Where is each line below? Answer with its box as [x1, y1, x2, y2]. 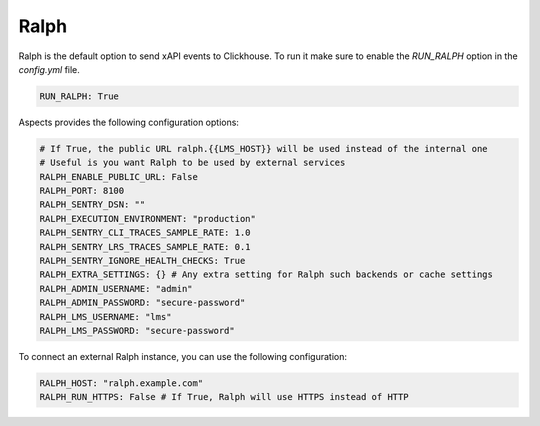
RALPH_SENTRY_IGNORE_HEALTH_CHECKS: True [39, 255, 246, 267]
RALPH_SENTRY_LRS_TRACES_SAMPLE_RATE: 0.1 [39, 241, 251, 252]
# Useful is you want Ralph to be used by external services [39, 157, 346, 169]
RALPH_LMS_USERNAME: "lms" [39, 311, 172, 322]
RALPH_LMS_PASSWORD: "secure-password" [39, 325, 235, 336]
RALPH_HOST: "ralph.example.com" [39, 377, 204, 389]
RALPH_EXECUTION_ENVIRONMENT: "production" [39, 213, 257, 224]
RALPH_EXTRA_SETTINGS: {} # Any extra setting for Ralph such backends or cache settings [39, 269, 494, 280]
